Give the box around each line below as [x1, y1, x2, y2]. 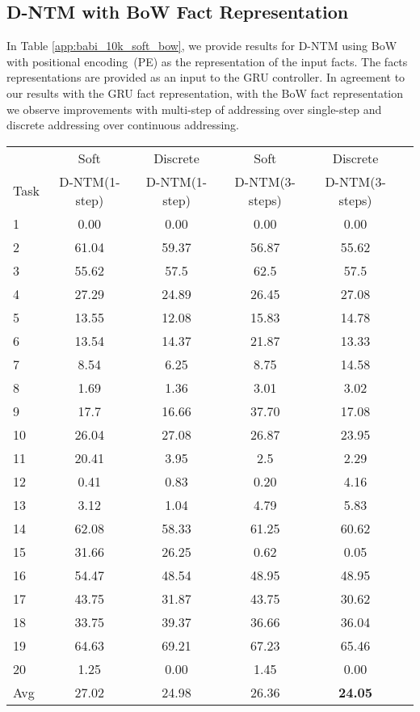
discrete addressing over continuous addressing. [6, 116, 240, 133]
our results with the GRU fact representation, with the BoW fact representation [6, 84, 404, 101]
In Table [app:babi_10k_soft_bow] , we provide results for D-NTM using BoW [6, 37, 397, 54]
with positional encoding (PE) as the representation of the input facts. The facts [6, 53, 408, 70]
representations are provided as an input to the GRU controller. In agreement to [6, 69, 405, 86]
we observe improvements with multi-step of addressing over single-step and [6, 100, 382, 117]
